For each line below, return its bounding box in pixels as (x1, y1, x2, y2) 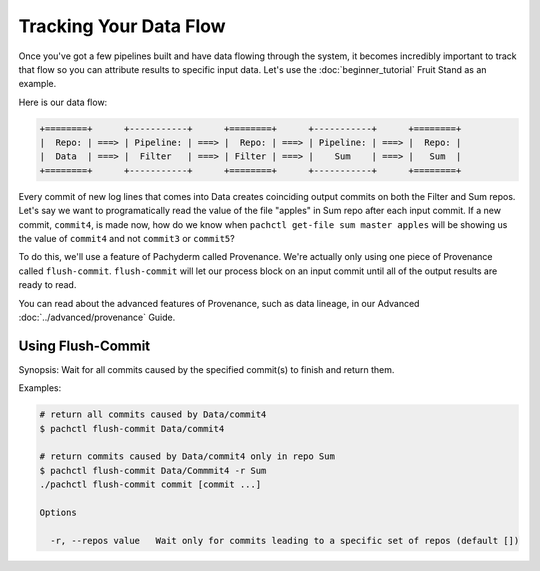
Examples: (18, 382, 62, 394)
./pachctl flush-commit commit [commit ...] (39, 479, 262, 490)
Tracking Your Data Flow (18, 15, 226, 37)
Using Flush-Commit (18, 337, 151, 354)
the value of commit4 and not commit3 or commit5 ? (18, 233, 235, 245)
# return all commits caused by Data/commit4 (39, 409, 267, 420)
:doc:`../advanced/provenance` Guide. (18, 311, 176, 323)
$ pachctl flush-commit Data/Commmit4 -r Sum (39, 465, 267, 476)
